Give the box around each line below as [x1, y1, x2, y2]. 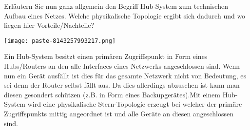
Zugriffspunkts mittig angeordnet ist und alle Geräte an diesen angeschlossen [4, 109, 233, 118]
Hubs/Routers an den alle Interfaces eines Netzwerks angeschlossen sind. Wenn [4, 61, 240, 71]
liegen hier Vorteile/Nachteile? [4, 20, 95, 30]
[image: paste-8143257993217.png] [4, 37, 116, 44]
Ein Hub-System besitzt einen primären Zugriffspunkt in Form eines [4, 51, 208, 61]
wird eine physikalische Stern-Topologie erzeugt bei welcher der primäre [27, 99, 242, 109]
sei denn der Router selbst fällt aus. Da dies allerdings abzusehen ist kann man [4, 80, 240, 90]
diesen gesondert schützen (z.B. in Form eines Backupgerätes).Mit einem [4, 89, 220, 99]
